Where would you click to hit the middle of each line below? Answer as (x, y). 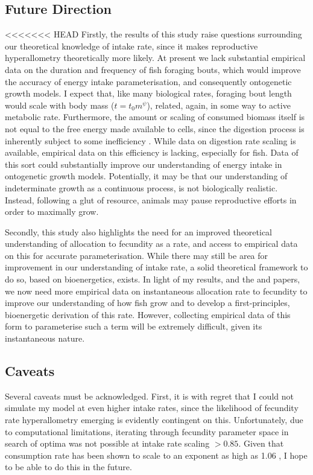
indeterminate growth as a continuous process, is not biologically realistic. (141, 187)
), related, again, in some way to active (219, 105)
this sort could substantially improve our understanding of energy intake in (144, 164)
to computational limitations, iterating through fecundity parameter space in (147, 431)
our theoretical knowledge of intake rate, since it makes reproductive (131, 46)
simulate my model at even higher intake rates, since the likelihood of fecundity (152, 408)
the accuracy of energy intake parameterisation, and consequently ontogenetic (148, 81)
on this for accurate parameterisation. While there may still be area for (137, 255)
